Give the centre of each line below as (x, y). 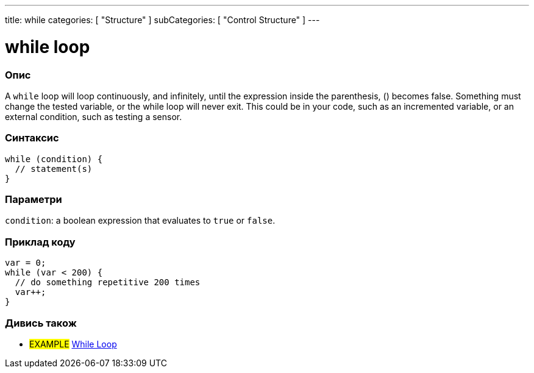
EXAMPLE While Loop (73, 344)
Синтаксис (32, 138)
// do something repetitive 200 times (108, 282)
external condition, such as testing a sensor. (94, 116)
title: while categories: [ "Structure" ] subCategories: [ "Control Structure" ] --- (162, 20)
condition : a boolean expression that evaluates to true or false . (140, 221)
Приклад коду (40, 242)
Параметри (34, 199)
